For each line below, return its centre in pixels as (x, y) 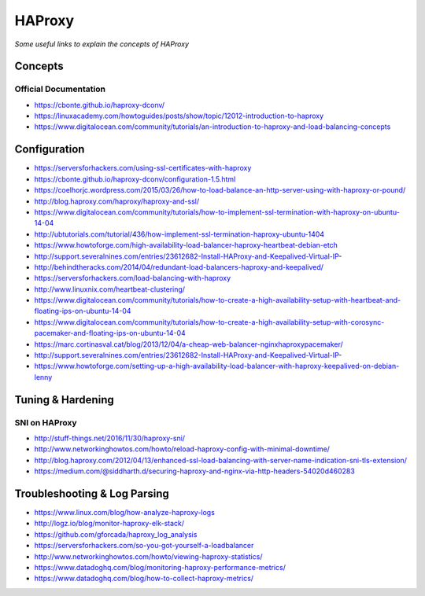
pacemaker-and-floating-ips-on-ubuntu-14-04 (110, 333)
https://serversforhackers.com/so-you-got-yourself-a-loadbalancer (144, 546)
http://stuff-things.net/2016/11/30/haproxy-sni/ (109, 438)
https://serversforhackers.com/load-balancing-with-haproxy (133, 278)
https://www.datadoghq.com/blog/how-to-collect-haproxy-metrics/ (144, 579)
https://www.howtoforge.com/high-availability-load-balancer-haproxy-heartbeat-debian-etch (186, 245)
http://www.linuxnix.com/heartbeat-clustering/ (109, 289)
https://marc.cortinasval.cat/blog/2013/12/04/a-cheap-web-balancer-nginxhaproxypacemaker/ (189, 344)
